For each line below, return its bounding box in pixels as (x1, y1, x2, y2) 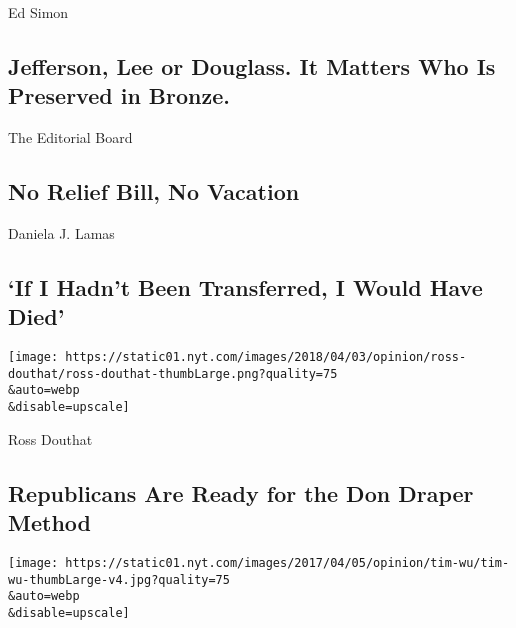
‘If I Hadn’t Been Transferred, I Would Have (8, 271, 483, 302)
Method (8, 507, 91, 538)
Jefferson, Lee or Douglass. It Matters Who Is (8, 50, 496, 81)
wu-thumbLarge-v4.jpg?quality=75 (8, 572, 230, 587)
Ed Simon (8, 2, 69, 22)
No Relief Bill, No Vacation (8, 176, 300, 207)
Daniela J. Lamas (8, 222, 115, 243)
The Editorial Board (8, 127, 133, 148)
